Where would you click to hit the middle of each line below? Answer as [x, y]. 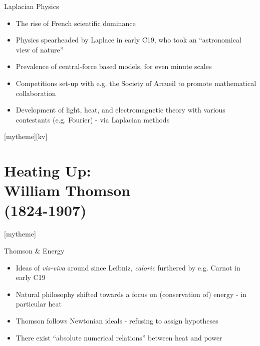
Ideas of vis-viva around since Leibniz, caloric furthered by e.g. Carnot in [128, 267]
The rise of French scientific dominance [76, 23]
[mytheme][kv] [26, 136]
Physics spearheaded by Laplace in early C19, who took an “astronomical [128, 40]
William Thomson [67, 190]
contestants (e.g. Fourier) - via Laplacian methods [93, 119]
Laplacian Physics [32, 6]
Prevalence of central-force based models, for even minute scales [114, 66]
